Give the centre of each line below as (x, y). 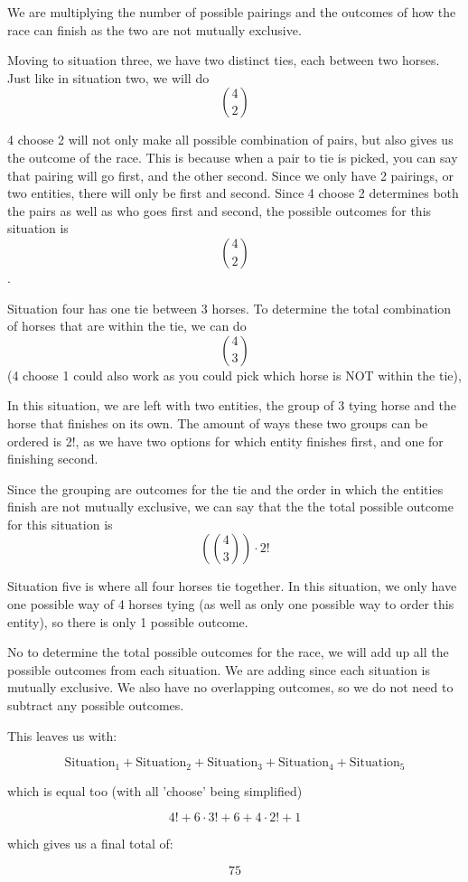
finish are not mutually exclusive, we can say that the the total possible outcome (230, 507)
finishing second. (53, 459)
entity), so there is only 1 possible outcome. (128, 621)
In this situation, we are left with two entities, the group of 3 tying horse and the (232, 405)
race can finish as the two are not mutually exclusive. (154, 29)
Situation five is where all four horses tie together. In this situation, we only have (232, 586)
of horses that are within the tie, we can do (127, 326)
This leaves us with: (62, 735)
